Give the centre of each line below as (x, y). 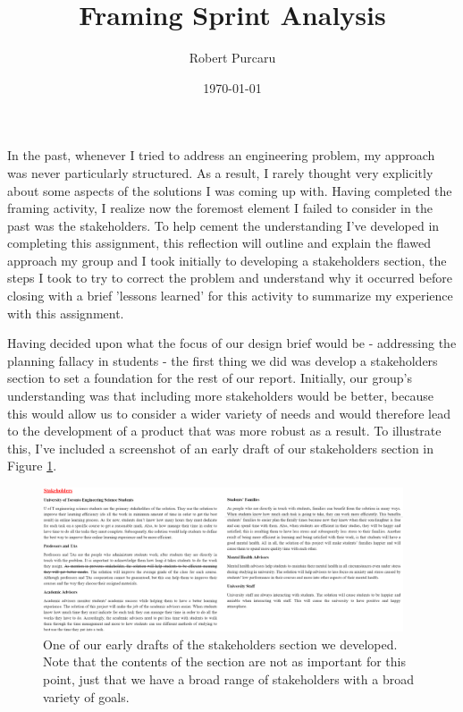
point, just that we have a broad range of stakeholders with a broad (228, 679)
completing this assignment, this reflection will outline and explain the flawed (219, 243)
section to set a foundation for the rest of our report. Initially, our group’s (210, 378)
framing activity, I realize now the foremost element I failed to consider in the (220, 208)
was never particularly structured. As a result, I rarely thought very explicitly (220, 172)
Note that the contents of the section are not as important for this (225, 661)
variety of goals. (86, 696)
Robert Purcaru (232, 58)
